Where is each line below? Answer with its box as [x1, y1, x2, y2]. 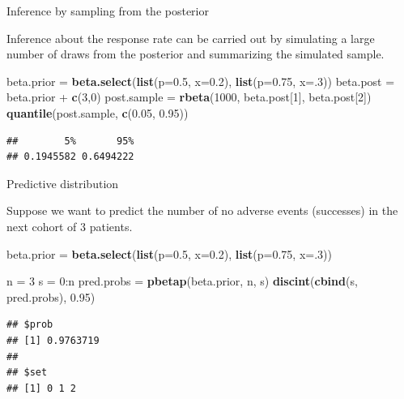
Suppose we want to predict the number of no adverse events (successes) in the [6, 202, 398, 219]
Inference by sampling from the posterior [6, 2, 209, 19]
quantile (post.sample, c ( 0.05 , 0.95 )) [6, 104, 189, 121]
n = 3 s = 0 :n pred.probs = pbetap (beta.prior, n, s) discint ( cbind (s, [6, 272, 358, 290]
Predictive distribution [6, 174, 119, 191]
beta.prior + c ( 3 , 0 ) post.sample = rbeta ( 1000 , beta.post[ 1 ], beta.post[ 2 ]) [6, 88, 372, 105]
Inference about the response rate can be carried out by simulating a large [6, 29, 375, 46]
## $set [6, 367, 48, 379]
